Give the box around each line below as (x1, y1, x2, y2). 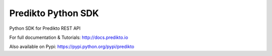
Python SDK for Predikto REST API (9, 25, 81, 31)
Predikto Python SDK (9, 8, 99, 19)
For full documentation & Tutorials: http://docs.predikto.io (9, 34, 128, 40)
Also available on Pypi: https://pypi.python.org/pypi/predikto (9, 43, 134, 50)
